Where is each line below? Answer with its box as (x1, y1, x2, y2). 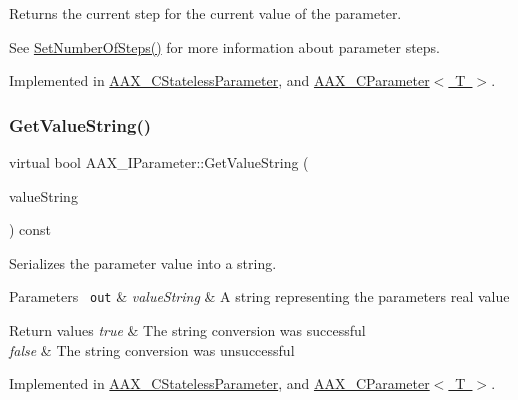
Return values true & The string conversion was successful (9, 320, 366, 341)
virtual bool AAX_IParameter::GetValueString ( (9, 152, 309, 172)
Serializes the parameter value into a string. (9, 252, 277, 273)
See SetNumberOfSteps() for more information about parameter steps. (9, 36, 441, 57)
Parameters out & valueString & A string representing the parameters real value (9, 286, 510, 307)
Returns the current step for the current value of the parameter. (9, 3, 402, 23)
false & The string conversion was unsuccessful (9, 339, 295, 360)
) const (9, 219, 52, 240)
